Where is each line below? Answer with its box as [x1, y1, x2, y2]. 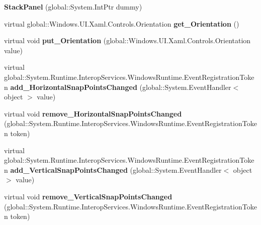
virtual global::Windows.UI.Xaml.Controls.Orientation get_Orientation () [4, 18, 239, 29]
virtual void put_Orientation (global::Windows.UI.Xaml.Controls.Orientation [4, 35, 251, 46]
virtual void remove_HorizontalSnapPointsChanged [4, 108, 182, 119]
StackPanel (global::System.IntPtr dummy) [4, 2, 142, 12]
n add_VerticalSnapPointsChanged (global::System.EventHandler [4, 164, 222, 175]
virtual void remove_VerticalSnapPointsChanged [4, 191, 172, 201]
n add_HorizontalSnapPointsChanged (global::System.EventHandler [4, 81, 231, 92]
